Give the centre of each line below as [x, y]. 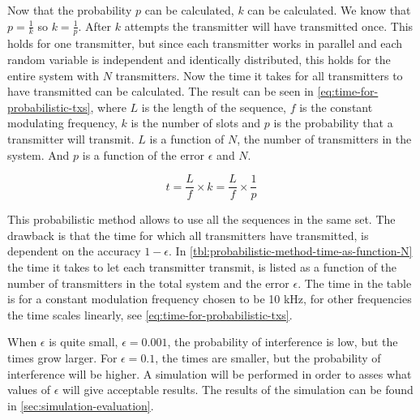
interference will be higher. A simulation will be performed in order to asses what [210, 373]
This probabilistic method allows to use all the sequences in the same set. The [201, 219]
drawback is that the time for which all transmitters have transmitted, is [188, 235]
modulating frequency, [62, 123]
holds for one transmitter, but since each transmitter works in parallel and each [205, 43]
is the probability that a [333, 123]
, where [108, 107]
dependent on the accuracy [74, 251]
